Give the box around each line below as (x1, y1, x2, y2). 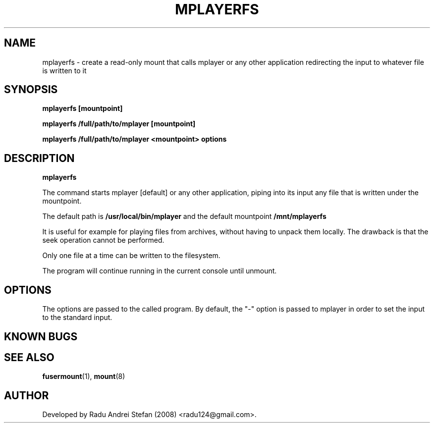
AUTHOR (4, 389, 49, 402)
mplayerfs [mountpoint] (42, 104, 123, 113)
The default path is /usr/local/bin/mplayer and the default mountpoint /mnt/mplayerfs (42, 212, 326, 221)
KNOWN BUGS (4, 330, 78, 343)
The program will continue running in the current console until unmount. (42, 267, 277, 275)
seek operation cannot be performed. (42, 236, 164, 245)
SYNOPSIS (4, 83, 58, 96)
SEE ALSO (4, 351, 54, 364)
